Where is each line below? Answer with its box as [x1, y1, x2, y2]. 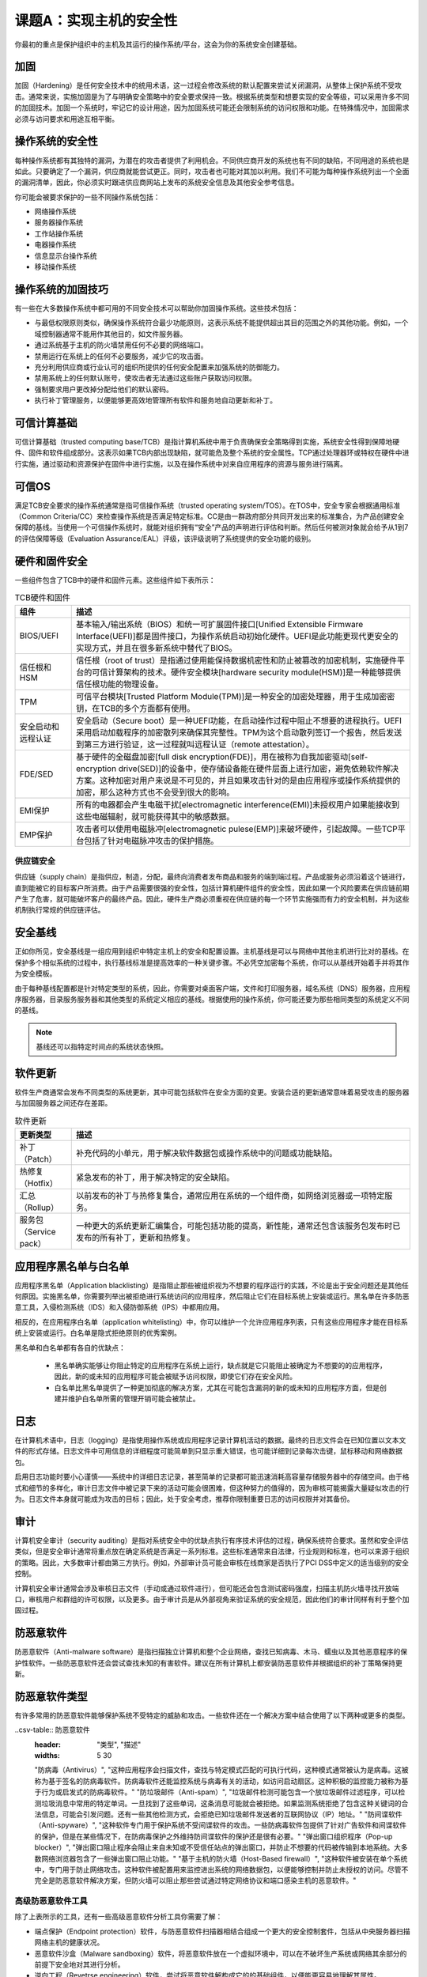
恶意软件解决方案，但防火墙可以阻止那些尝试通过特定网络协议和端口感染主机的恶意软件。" [62, 1876, 357, 1885]
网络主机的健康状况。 [34, 1937, 104, 1947]
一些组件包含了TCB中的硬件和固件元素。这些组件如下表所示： [14, 575, 217, 584]
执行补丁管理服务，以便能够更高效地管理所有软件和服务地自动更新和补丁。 [34, 395, 277, 405]
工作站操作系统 [34, 229, 83, 238]
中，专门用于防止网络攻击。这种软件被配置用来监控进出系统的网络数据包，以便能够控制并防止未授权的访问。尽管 [34, 1865, 402, 1874]
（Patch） [19, 1154, 57, 1165]
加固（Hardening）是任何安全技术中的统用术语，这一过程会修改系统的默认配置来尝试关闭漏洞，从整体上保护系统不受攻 [14, 81, 402, 90]
